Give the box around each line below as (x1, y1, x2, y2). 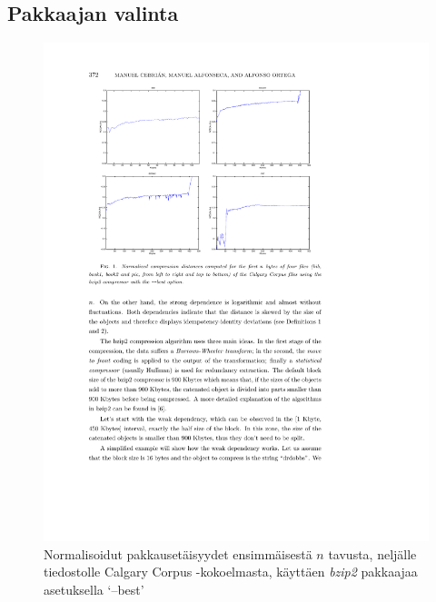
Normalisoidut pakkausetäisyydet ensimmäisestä (44, 544, 312, 563)
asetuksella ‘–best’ (44, 579, 144, 598)
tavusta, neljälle (328, 544, 417, 563)
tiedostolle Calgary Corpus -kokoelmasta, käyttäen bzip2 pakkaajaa (44, 562, 418, 581)
